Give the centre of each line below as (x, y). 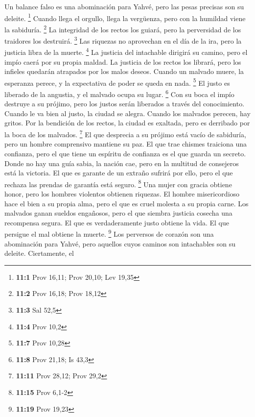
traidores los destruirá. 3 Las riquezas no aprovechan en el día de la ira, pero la (123, 40)
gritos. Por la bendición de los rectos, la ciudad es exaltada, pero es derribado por (127, 123)
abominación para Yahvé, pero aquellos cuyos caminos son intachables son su (120, 243)
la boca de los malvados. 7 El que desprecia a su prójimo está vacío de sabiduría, (125, 134)
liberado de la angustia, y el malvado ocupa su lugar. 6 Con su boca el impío (119, 93)
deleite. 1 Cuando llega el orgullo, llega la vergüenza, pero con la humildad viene (125, 17)
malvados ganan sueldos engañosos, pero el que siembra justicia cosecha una (118, 213)
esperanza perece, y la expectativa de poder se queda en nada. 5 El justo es (117, 82)
